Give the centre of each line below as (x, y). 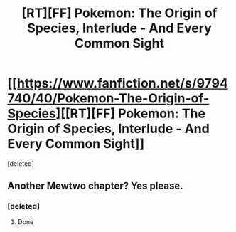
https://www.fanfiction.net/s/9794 (123, 84)
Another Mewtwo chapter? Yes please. (95, 186)
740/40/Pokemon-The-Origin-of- (108, 99)
